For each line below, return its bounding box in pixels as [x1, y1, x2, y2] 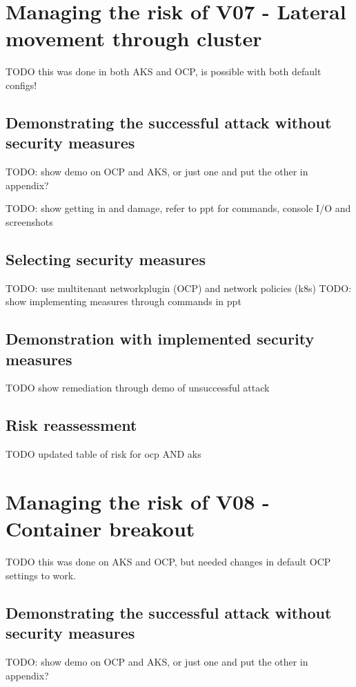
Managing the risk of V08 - [6, 487, 270, 516]
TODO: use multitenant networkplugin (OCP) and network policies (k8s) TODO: [6, 280, 352, 295]
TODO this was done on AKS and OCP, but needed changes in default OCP [6, 554, 331, 569]
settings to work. [6, 568, 77, 582]
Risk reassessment [6, 414, 137, 436]
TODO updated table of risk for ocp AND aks [6, 447, 201, 461]
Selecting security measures [6, 248, 206, 269]
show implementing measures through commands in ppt [6, 294, 241, 309]
